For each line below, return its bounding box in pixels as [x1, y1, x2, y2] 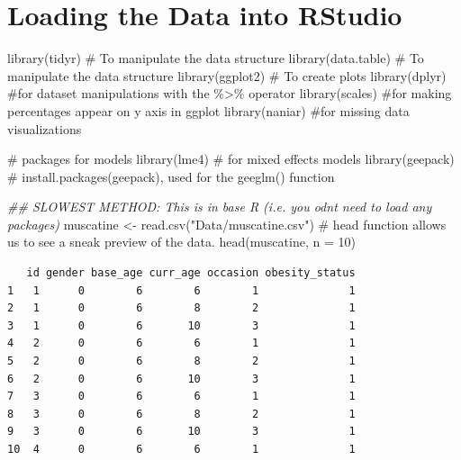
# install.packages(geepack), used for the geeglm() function [7, 167, 335, 185]
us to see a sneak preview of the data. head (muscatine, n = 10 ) [7, 232, 356, 251]
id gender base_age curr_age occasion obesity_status [26, 266, 356, 280]
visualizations [7, 119, 82, 138]
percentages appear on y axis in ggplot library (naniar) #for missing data [7, 101, 410, 120]
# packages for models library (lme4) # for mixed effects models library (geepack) [7, 149, 455, 168]
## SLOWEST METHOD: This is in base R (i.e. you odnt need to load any [7, 197, 432, 216]
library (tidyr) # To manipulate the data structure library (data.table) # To [7, 49, 424, 68]
